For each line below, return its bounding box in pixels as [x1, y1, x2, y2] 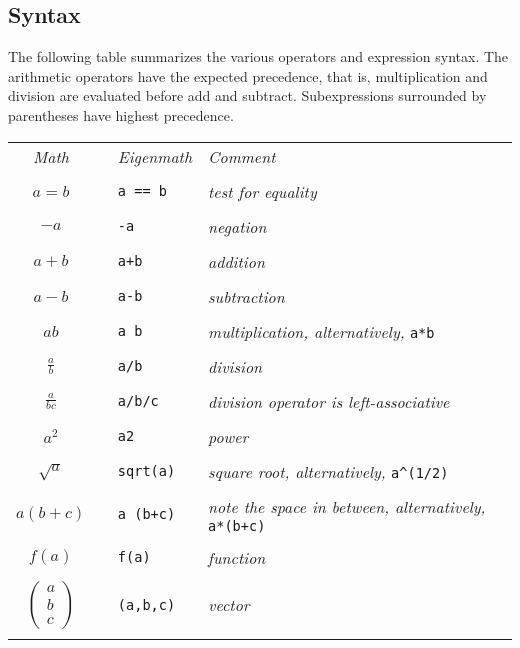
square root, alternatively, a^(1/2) [208, 459, 449, 483]
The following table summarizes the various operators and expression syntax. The [8, 46, 509, 67]
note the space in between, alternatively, [208, 494, 486, 518]
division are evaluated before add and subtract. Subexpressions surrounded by [8, 85, 487, 106]
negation [208, 214, 267, 238]
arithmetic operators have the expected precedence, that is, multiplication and [8, 65, 488, 86]
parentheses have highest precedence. [8, 104, 234, 125]
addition [208, 249, 265, 273]
